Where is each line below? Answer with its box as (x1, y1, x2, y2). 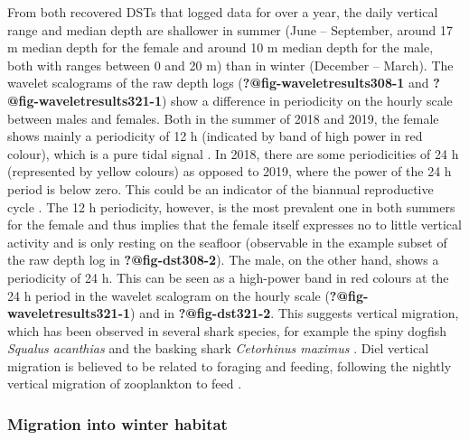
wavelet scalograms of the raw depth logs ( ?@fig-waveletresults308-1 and (7, 73, 429, 92)
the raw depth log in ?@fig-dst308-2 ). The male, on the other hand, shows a (7, 250, 439, 269)
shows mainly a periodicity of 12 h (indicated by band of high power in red (7, 126, 423, 145)
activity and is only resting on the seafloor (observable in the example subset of (7, 232, 447, 251)
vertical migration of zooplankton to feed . (7, 374, 242, 393)
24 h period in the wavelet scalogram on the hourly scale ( (7, 286, 330, 304)
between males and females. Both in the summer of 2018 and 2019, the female (7, 108, 439, 127)
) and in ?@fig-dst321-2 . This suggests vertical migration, (130, 304, 459, 323)
